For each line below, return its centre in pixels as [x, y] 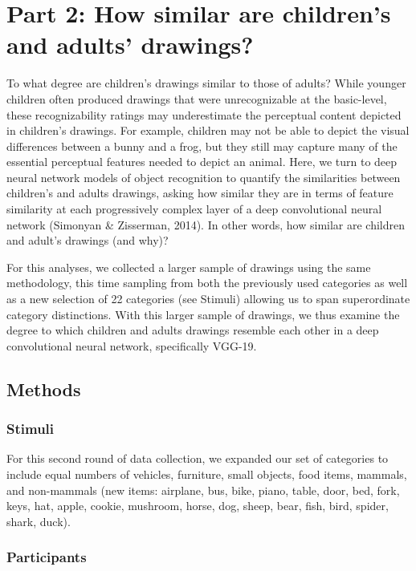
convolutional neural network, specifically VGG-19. [132, 345]
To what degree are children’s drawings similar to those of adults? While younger [206, 83]
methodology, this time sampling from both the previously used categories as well [207, 283]
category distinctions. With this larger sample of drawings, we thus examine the [203, 314]
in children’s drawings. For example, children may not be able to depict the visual [208, 130]
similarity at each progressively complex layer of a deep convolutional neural [194, 209]
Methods [44, 389]
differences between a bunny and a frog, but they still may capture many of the [202, 146]
